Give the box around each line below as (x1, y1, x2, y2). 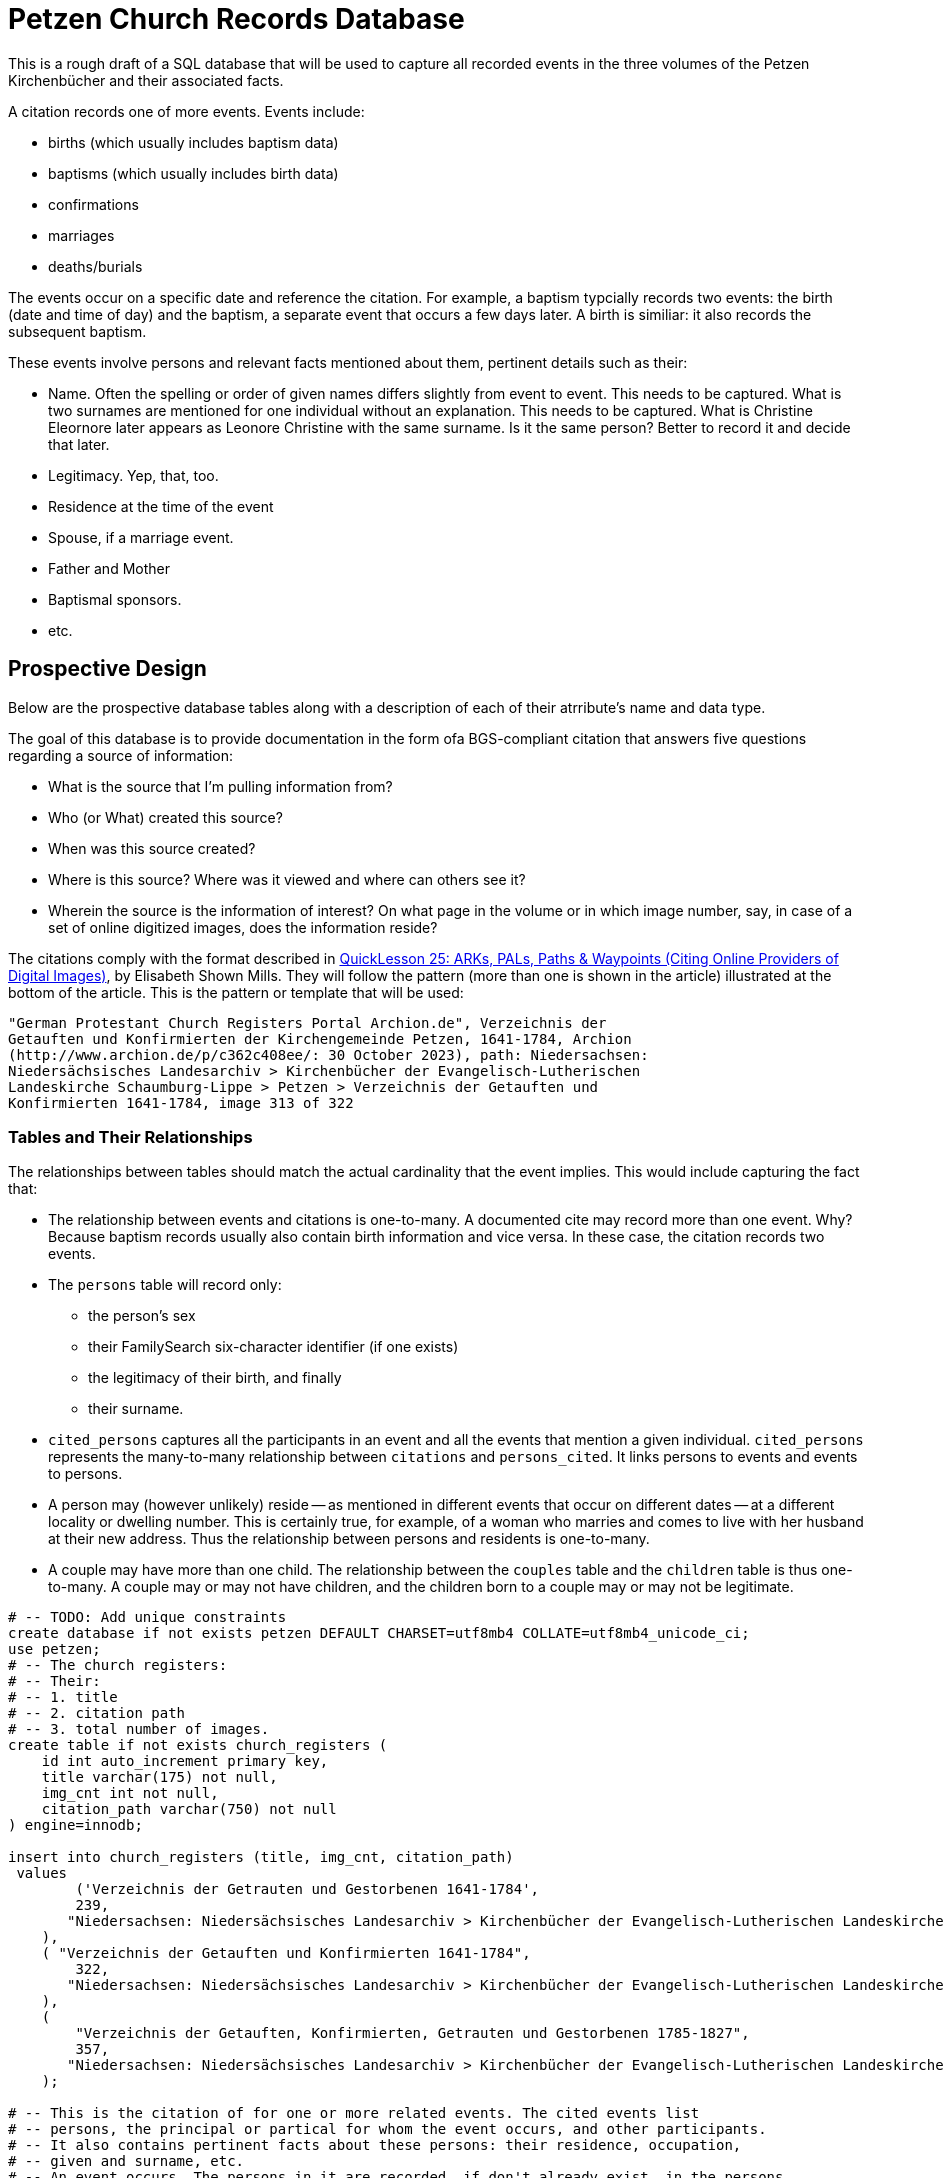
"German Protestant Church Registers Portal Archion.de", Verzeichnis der (8, 1014, 607, 1031)
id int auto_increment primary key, (41, 1753, 329, 1770)
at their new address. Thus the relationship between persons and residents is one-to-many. (48, 1530, 650, 1548)
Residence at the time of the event (48, 497, 274, 515)
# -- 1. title (8, 1689, 118, 1706)
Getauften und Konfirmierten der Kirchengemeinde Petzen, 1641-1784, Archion (8, 1030, 632, 1047)
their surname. (88, 1400, 184, 1418)
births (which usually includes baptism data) (48, 133, 339, 151)
